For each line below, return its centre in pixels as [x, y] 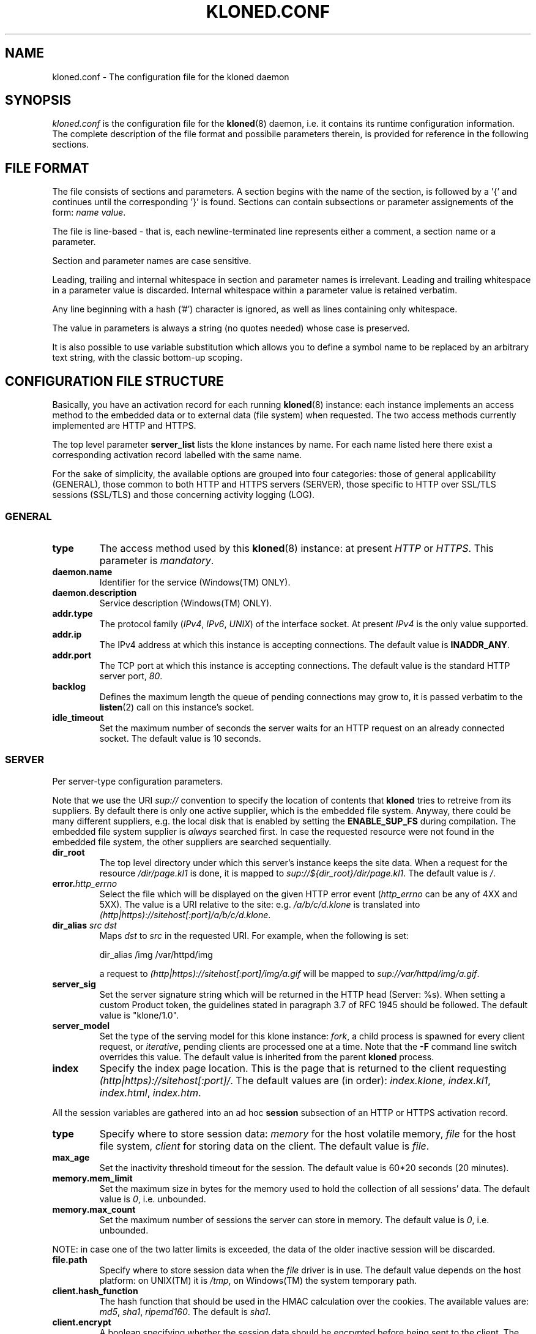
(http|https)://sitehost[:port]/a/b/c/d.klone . [185, 914]
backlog [69, 686]
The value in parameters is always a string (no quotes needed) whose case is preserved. [231, 328]
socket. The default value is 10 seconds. [180, 738]
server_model [81, 1025]
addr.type [73, 613]
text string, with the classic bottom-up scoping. [147, 358]
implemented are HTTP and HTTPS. [124, 426]
